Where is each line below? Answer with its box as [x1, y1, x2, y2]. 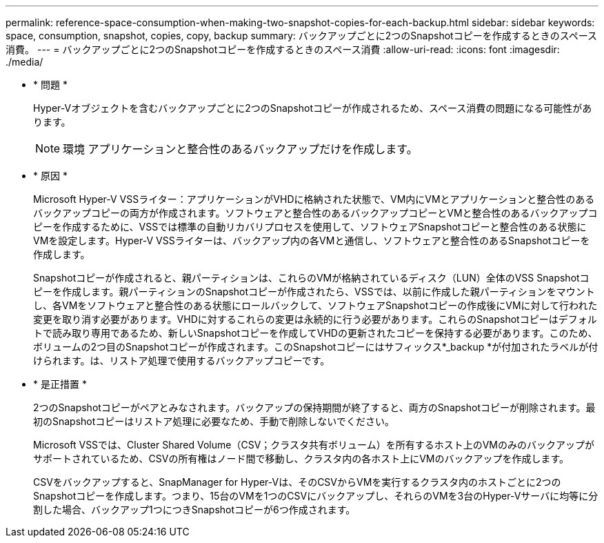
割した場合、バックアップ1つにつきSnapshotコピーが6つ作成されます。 [33, 504, 356, 515]
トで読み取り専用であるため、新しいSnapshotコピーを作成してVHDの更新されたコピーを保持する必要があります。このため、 [33, 327, 598, 339]
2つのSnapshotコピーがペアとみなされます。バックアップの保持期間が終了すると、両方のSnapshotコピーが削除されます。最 [33, 402, 596, 413]
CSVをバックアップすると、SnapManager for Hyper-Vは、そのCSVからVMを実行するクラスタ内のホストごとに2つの [33, 476, 561, 488]
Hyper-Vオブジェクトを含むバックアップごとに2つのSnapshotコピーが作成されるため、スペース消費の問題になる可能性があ [33, 102, 592, 114]
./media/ [6, 56, 43, 68]
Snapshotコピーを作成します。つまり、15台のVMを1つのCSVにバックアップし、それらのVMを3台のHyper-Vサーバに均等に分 [33, 490, 598, 502]
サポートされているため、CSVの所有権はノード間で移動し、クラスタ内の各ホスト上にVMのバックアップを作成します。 [33, 453, 570, 464]
